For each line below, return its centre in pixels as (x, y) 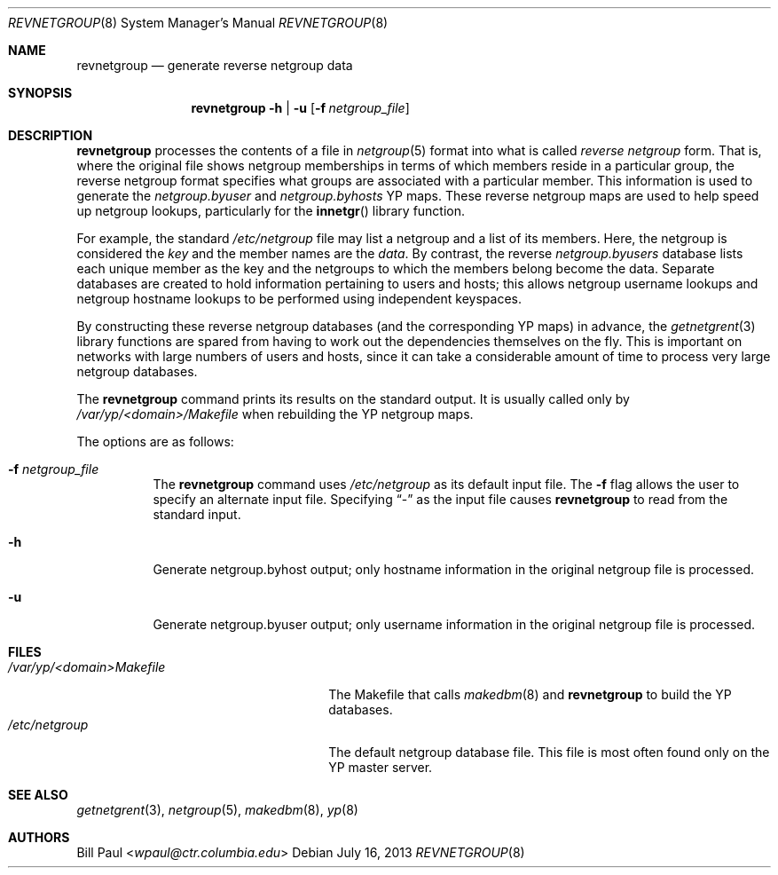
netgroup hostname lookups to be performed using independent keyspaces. (299, 299)
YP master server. (381, 767)
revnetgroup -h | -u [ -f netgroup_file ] (300, 108)
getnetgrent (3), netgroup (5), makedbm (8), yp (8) (217, 810)
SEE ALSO (38, 795)
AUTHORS (39, 837)
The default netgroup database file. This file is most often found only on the (549, 752)
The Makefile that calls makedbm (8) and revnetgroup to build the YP (530, 694)
